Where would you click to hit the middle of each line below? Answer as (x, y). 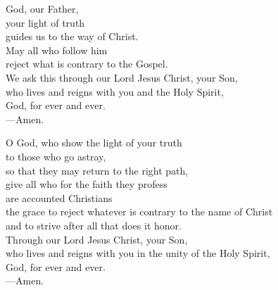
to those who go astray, (56, 156)
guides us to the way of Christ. (72, 36)
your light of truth (45, 22)
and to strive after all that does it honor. (94, 225)
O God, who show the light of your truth (94, 143)
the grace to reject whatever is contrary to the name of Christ (139, 212)
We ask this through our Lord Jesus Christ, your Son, (122, 77)
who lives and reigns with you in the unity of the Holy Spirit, (138, 253)
